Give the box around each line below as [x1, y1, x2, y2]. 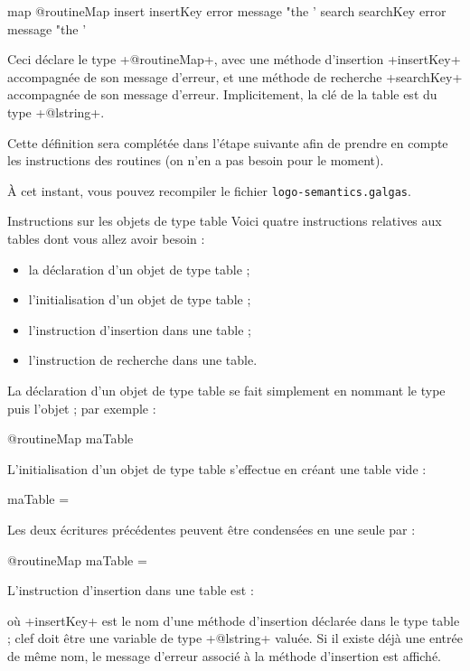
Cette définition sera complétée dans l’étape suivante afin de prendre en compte [7, 133, 448, 152]
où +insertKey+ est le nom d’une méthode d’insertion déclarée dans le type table [7, 610, 460, 629]
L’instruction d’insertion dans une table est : [7, 581, 254, 600]
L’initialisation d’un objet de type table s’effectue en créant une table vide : [7, 459, 427, 478]
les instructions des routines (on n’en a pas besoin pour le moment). [7, 151, 384, 170]
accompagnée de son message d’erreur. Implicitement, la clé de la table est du [7, 85, 437, 104]
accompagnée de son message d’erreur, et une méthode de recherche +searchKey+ [7, 67, 463, 86]
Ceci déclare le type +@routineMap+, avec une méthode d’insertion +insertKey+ [7, 50, 461, 69]
